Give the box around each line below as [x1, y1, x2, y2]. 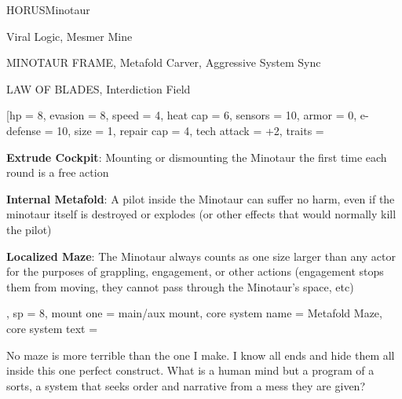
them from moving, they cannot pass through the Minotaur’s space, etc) [6, 278, 354, 295]
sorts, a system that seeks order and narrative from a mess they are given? [6, 377, 365, 394]
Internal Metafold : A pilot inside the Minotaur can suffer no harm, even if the [6, 190, 395, 207]
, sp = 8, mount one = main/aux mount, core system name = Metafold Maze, [6, 305, 382, 321]
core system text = [6, 320, 98, 336]
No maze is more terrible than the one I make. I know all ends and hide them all [6, 346, 395, 363]
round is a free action [6, 164, 109, 181]
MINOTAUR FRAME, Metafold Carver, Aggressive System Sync [6, 54, 321, 71]
